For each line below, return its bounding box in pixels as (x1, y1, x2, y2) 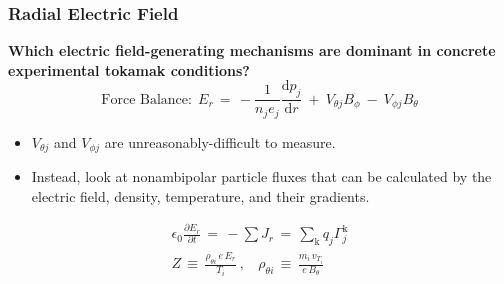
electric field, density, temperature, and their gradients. (31, 185, 370, 206)
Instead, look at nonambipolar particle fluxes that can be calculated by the (31, 166, 492, 187)
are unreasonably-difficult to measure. (104, 131, 336, 152)
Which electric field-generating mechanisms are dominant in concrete (8, 40, 496, 61)
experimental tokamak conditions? (8, 59, 250, 80)
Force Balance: (101, 92, 192, 107)
